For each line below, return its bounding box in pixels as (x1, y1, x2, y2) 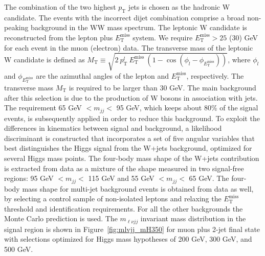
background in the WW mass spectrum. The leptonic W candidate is (31, 22, 247, 33)
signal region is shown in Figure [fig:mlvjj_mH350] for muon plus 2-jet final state (4, 223, 260, 234)
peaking (4, 22, 29, 33)
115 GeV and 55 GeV (88, 173, 154, 183)
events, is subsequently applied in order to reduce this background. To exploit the (4, 112, 260, 123)
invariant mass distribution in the (140, 213, 246, 224)
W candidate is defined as (4, 54, 85, 64)
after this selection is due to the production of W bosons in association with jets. (4, 92, 258, 103)
